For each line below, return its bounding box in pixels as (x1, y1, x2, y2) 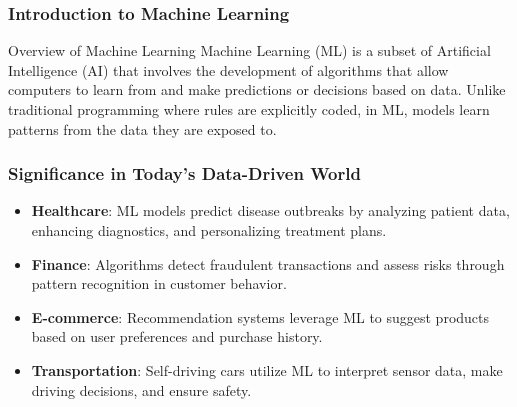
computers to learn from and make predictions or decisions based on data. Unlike (8, 79, 506, 100)
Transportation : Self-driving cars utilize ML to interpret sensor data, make (31, 359, 503, 380)
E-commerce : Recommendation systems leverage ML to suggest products (31, 306, 490, 327)
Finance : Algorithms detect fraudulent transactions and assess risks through (31, 253, 505, 274)
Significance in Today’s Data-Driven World (8, 161, 361, 186)
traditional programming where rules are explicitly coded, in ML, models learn (8, 99, 490, 119)
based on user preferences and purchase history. (31, 326, 323, 347)
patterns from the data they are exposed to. (8, 118, 277, 139)
